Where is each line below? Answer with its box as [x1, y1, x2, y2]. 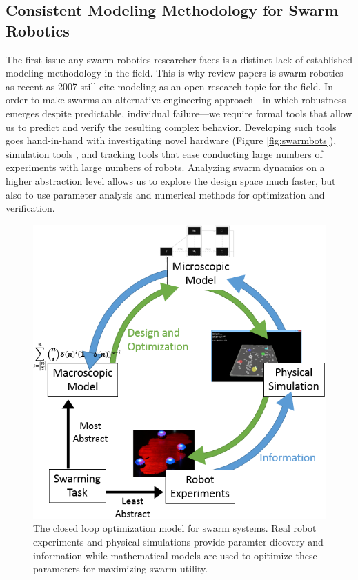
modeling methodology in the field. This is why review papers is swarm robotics [6, 66, 344, 80]
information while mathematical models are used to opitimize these [33, 548, 317, 562]
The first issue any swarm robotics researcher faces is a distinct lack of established [6, 52, 353, 66]
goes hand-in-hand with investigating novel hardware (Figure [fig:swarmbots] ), [6, 133, 337, 148]
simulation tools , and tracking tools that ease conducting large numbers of [6, 146, 323, 161]
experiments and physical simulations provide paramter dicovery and [33, 534, 324, 548]
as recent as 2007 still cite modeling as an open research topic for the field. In [6, 79, 333, 93]
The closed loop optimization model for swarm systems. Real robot [33, 521, 317, 535]
